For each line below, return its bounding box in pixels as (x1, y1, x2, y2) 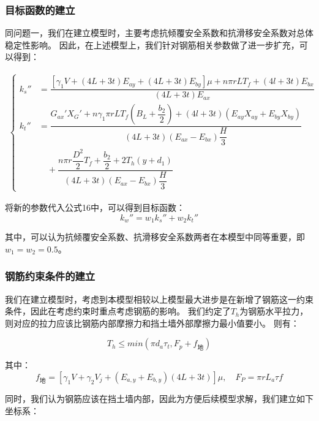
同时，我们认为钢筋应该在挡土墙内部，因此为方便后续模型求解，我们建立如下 (5, 392, 313, 404)
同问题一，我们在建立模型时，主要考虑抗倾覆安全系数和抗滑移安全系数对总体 (5, 26, 313, 39)
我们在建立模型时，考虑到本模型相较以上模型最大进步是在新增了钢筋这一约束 (5, 292, 313, 305)
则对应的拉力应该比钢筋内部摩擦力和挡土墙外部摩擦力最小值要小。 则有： (5, 316, 299, 329)
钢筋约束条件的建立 (5, 268, 96, 284)
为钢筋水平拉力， (239, 305, 309, 317)
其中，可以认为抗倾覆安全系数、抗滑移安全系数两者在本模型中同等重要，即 (5, 230, 305, 243)
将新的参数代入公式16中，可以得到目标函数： (5, 201, 185, 214)
